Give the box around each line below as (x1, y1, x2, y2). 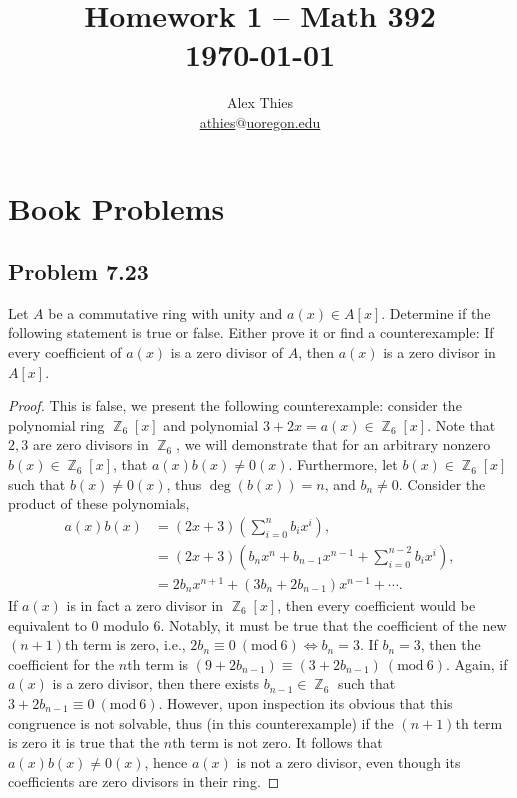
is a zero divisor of (170, 342, 284, 363)
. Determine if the (381, 302, 491, 323)
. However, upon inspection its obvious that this (158, 692, 453, 713)
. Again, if (445, 653, 508, 674)
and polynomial (163, 414, 259, 435)
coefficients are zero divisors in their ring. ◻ (8, 771, 280, 792)
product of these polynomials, (8, 493, 190, 514)
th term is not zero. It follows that (172, 732, 383, 753)
